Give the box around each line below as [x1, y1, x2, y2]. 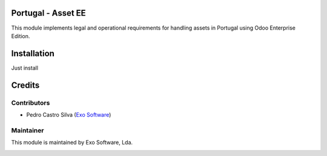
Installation [11, 48, 54, 59]
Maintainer [11, 126, 44, 134]
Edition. [11, 32, 30, 39]
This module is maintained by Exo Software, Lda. [11, 139, 133, 146]
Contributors [11, 99, 50, 107]
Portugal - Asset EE [11, 8, 86, 18]
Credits [11, 80, 40, 90]
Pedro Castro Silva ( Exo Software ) [26, 111, 111, 118]
